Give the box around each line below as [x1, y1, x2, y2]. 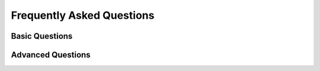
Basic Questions [11, 31, 73, 41]
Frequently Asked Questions [11, 9, 155, 22]
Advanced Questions [11, 50, 91, 60]
